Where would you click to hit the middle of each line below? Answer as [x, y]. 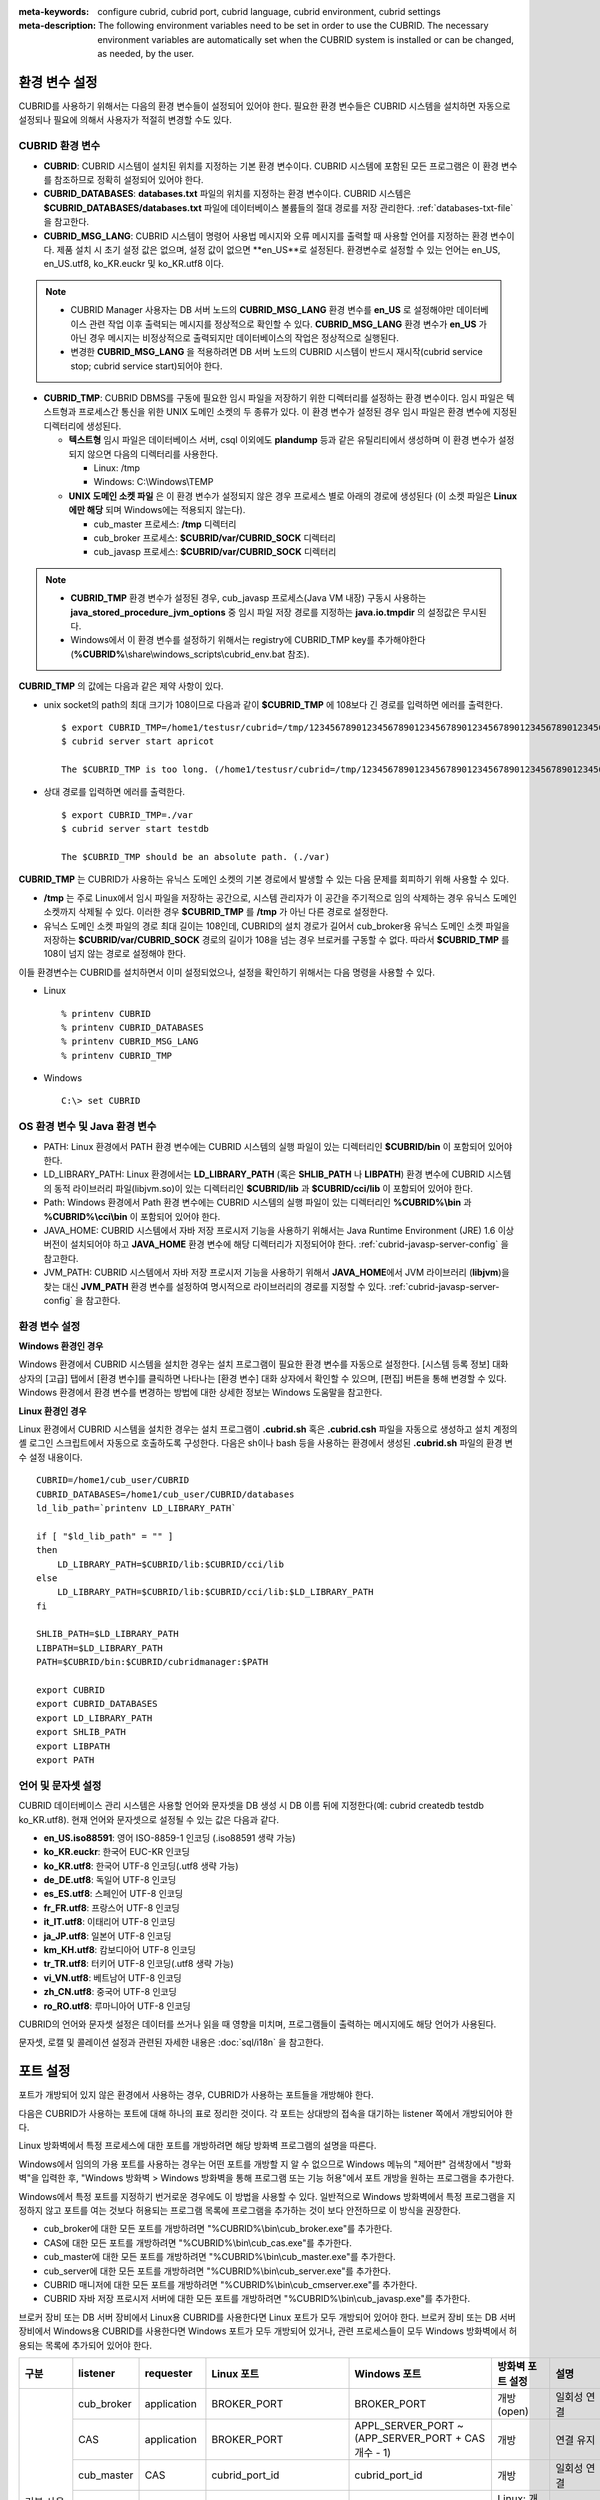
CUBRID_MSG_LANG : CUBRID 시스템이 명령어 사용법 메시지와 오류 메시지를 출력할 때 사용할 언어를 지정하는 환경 [266, 236]
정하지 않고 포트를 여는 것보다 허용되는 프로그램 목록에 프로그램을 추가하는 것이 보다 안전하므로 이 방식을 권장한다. [240, 2211]
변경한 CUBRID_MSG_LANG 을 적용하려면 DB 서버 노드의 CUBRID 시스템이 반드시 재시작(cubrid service [277, 352]
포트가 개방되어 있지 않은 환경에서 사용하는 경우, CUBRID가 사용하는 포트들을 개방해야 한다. [196, 2095]
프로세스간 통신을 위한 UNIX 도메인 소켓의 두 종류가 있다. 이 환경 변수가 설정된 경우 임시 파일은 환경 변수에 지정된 [298, 412]
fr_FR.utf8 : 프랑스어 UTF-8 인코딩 [111, 1907]
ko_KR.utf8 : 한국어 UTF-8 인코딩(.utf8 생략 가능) [141, 1866]
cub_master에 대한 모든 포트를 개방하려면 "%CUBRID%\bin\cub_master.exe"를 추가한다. [219, 2257]
